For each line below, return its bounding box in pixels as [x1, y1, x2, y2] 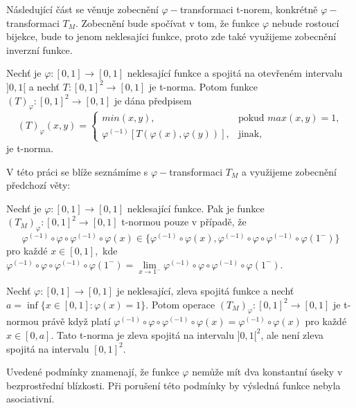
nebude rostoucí [272, 15, 339, 30]
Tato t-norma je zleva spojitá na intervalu [56, 327, 235, 342]
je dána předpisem [114, 93, 192, 107]
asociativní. [6, 391, 55, 406]
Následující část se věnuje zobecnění [6, 2, 159, 16]
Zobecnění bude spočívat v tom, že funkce [81, 15, 260, 30]
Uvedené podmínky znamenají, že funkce [6, 364, 179, 379]
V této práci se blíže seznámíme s [6, 164, 148, 178]
